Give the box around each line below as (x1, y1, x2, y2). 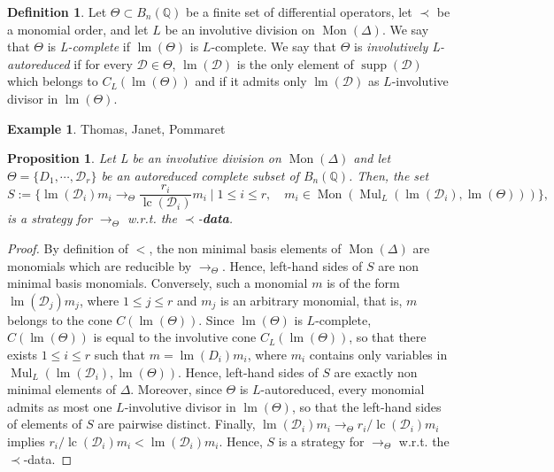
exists (7, 344, 37, 363)
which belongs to (7, 72, 98, 90)
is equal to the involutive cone (93, 328, 257, 346)
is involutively (354, 37, 428, 56)
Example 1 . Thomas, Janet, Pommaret (7, 119, 226, 137)
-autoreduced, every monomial (260, 380, 425, 398)
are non (378, 256, 419, 275)
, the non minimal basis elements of (149, 239, 342, 257)
